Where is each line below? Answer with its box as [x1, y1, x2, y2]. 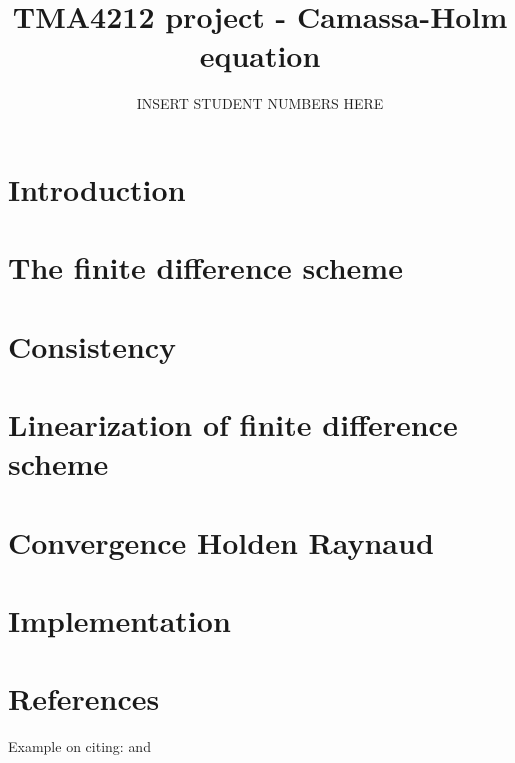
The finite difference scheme [8, 247, 403, 288]
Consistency [8, 325, 177, 366]
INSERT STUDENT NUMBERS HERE [136, 93, 384, 114]
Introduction [8, 168, 186, 209]
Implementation [8, 599, 231, 640]
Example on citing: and [8, 736, 151, 757]
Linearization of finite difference [8, 404, 458, 445]
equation [199, 35, 321, 76]
